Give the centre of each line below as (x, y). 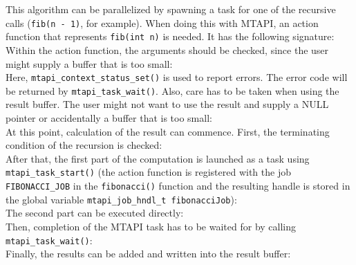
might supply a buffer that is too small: (89, 63)
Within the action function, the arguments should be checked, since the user (167, 49)
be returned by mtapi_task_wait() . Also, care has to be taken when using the (172, 90)
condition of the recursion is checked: (84, 145)
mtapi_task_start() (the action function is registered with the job (148, 172)
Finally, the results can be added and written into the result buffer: (148, 254)
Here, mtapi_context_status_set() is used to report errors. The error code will (177, 77)
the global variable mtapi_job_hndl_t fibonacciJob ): (121, 199)
